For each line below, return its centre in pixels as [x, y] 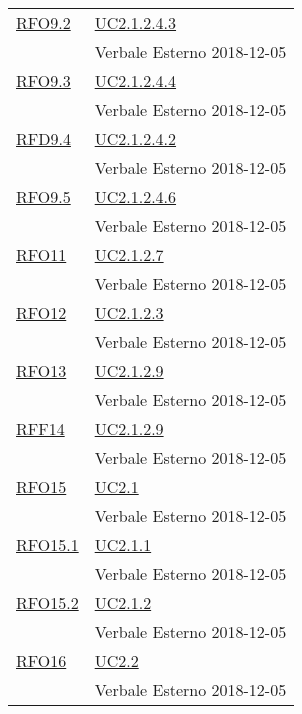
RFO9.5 [43, 196]
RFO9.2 [43, 22]
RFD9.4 [43, 138]
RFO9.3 [43, 80]
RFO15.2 [47, 602]
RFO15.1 [47, 544]
